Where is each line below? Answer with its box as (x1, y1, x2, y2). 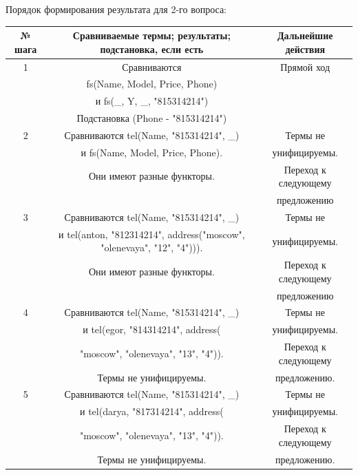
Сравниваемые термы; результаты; (72, 28, 231, 43)
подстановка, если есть (100, 41, 204, 56)
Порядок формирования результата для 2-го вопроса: (6, 2, 227, 16)
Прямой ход (280, 59, 330, 74)
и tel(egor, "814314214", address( (83, 322, 221, 337)
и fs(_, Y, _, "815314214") (95, 94, 209, 108)
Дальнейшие (277, 28, 333, 43)
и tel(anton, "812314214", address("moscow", (59, 226, 245, 241)
